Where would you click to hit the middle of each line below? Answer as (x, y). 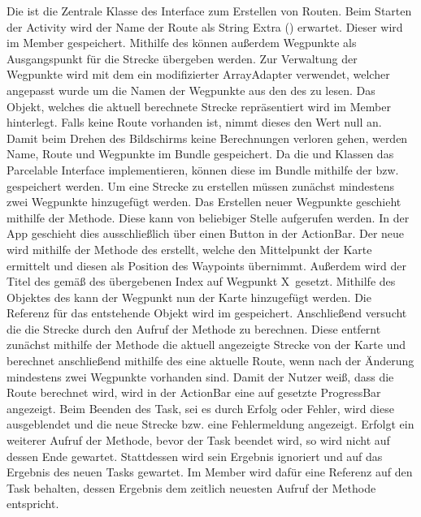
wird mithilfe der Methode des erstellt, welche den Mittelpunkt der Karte (189, 249)
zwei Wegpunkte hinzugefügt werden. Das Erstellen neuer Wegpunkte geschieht (204, 202)
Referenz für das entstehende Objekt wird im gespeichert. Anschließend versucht (207, 313)
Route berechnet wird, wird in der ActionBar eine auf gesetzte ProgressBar (194, 392)
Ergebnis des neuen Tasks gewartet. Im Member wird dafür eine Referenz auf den (210, 472)
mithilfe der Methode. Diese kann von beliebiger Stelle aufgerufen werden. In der (208, 217)
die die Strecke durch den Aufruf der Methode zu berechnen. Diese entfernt (194, 328)
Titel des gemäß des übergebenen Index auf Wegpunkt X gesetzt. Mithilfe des (201, 281)
